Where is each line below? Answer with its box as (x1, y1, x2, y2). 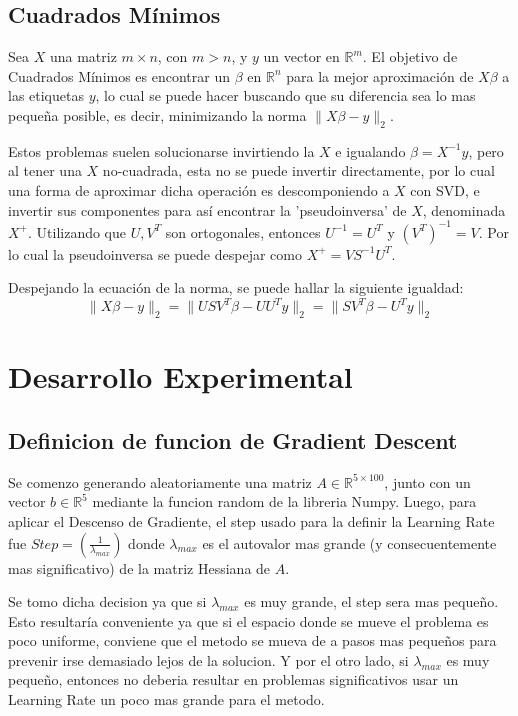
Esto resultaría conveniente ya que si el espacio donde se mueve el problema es (8, 610, 489, 631)
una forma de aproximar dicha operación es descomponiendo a (8, 179, 390, 200)
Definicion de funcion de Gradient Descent (8, 424, 458, 455)
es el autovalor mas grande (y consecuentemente (202, 532, 497, 553)
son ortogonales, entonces (165, 221, 321, 242)
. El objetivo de (362, 46, 458, 67)
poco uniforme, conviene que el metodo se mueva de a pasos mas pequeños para (8, 630, 497, 651)
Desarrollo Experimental (8, 356, 353, 397)
